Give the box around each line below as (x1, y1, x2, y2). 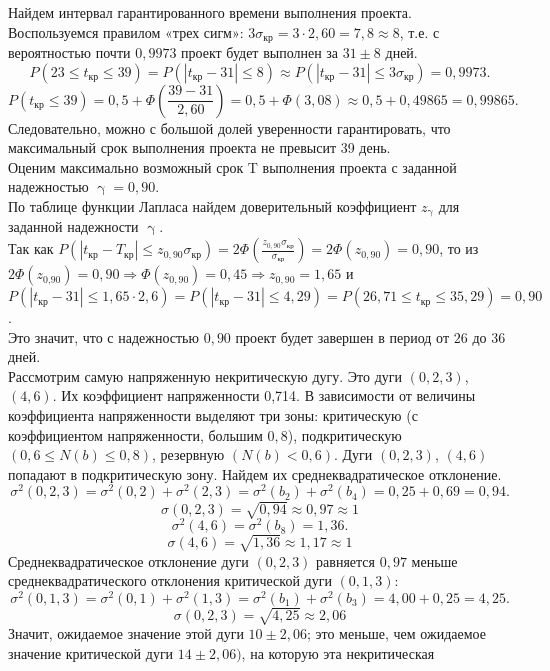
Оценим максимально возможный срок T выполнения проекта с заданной (8, 156, 457, 177)
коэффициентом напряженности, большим (8, 424, 263, 445)
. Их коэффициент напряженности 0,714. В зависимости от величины (52, 385, 476, 406)
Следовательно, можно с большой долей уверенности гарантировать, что (8, 117, 451, 138)
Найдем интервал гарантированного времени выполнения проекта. (8, 2, 412, 22)
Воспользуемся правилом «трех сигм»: (8, 21, 244, 42)
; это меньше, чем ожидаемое (306, 623, 486, 644)
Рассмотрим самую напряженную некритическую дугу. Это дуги (8, 365, 403, 386)
